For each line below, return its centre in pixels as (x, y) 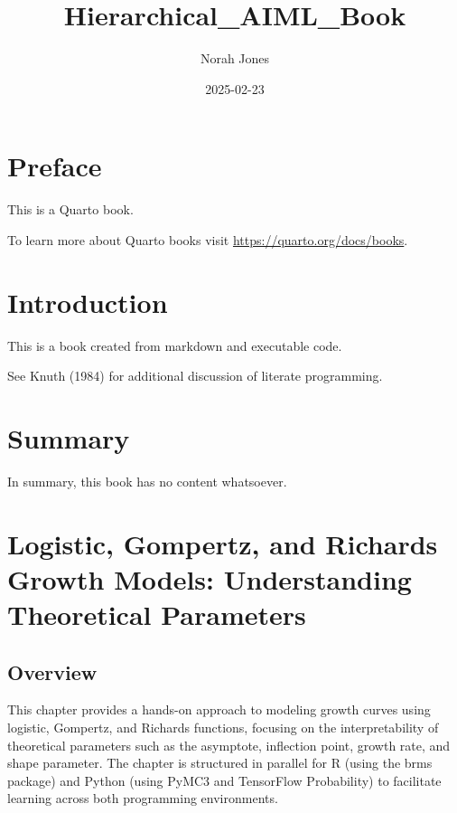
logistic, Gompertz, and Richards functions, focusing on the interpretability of (223, 728)
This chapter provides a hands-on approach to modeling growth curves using (219, 709)
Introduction (88, 302)
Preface (55, 166)
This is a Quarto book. (70, 209)
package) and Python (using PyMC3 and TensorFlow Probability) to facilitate (224, 780)
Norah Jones (235, 58)
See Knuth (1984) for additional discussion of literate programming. (195, 376)
